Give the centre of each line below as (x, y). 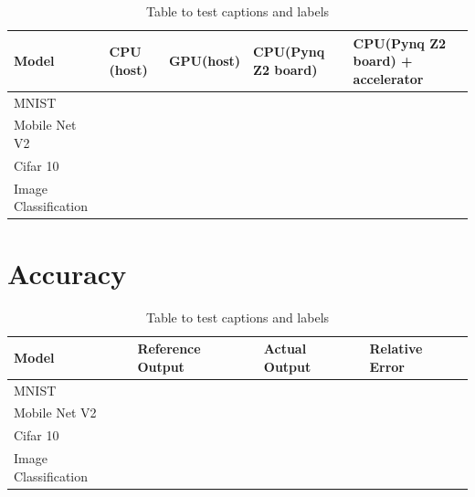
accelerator (388, 78)
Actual (285, 349)
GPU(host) (205, 61)
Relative (396, 349)
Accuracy (67, 273)
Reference (169, 349)
